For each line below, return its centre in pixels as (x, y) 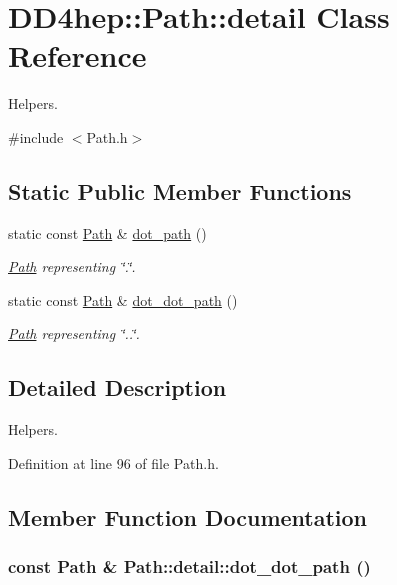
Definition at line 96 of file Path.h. (113, 462)
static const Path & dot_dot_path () (123, 299)
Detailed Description (117, 387)
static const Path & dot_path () (107, 232)
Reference (77, 55)
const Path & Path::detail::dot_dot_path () (189, 566)
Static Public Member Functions (180, 190)
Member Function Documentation (188, 516)
